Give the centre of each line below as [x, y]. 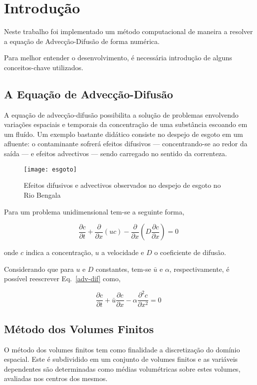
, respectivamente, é [199, 269]
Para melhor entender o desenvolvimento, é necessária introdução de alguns [118, 58]
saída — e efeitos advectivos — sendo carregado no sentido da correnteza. [116, 153]
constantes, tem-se [123, 269]
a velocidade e [123, 252]
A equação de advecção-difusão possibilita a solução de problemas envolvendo [121, 114]
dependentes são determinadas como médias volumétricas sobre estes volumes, [122, 368]
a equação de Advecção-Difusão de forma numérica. [82, 41]
